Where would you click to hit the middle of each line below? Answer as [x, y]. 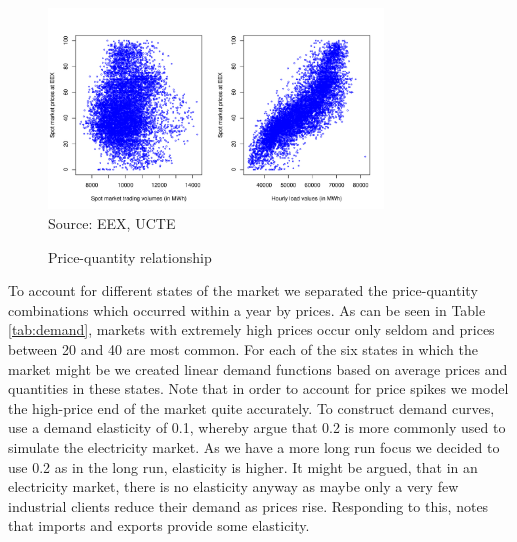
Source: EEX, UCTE [112, 223]
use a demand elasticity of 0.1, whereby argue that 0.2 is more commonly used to [257, 427]
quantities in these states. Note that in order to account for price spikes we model [258, 388]
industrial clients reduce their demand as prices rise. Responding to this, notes [248, 505]
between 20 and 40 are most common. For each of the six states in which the [243, 349]
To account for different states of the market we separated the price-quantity [243, 290]
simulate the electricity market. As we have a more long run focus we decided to [254, 447]
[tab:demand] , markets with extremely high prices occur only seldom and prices [251, 329]
